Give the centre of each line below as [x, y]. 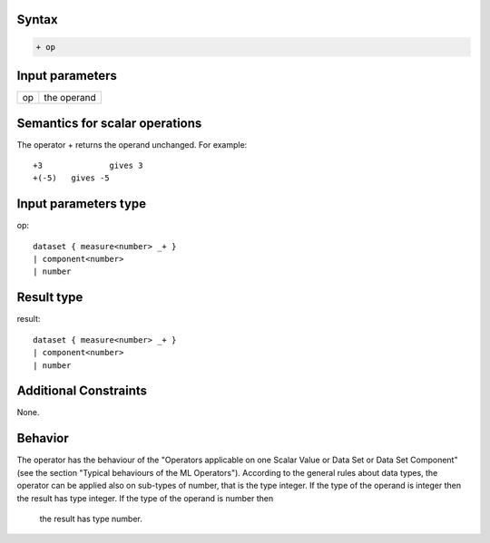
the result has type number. [91, 519]
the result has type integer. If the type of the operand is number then [145, 498]
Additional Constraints [82, 391]
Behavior [43, 438]
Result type [50, 298]
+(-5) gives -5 [71, 178]
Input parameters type [82, 204]
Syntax [37, 19]
